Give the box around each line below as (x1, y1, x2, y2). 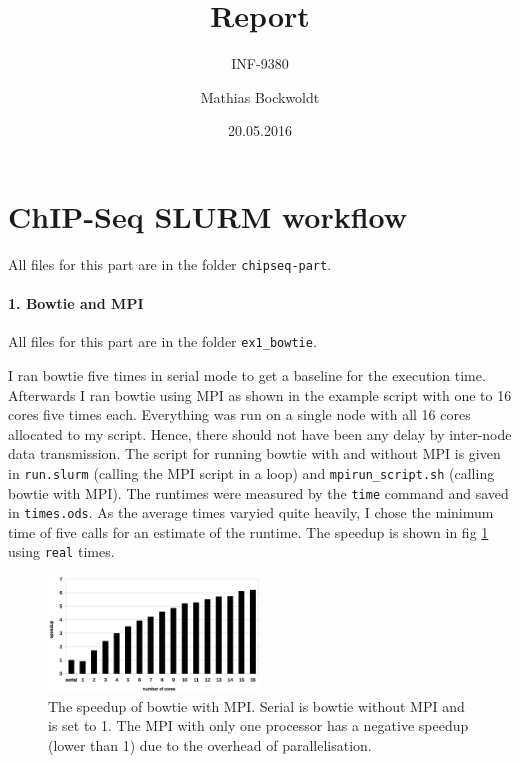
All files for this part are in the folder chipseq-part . (8, 253, 332, 274)
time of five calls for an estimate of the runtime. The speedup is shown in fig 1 (8, 521, 489, 542)
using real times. (8, 541, 115, 562)
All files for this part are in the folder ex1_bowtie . (8, 331, 317, 352)
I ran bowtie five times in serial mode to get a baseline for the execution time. (8, 364, 486, 385)
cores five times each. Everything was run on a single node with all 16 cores (8, 404, 471, 425)
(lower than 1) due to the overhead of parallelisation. (48, 734, 372, 755)
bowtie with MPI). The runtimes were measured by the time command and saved (8, 482, 509, 503)
